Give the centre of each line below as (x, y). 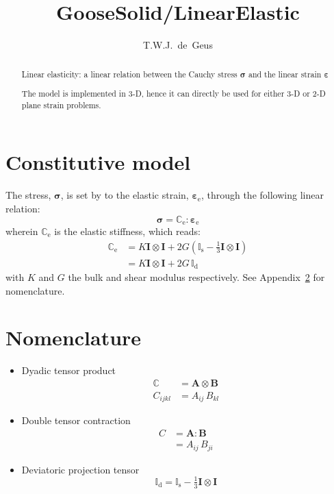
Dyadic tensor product (69, 370)
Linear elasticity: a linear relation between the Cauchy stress (129, 74)
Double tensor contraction (76, 420)
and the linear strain (285, 74)
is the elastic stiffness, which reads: (127, 231)
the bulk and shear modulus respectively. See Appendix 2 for (196, 277)
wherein (22, 231)
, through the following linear (262, 195)
